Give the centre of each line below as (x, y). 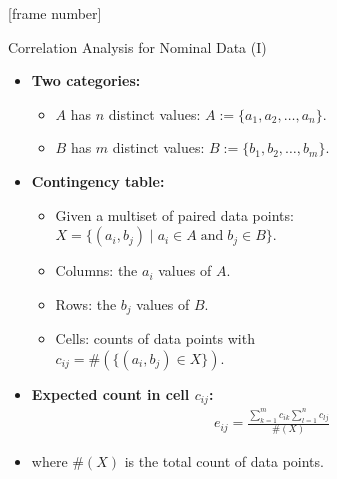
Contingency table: (98, 180)
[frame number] (55, 13)
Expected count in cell (110, 393)
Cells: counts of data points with (155, 338)
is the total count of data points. (224, 461)
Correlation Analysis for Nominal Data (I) (137, 46)
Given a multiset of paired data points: (174, 214)
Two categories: (86, 80)
